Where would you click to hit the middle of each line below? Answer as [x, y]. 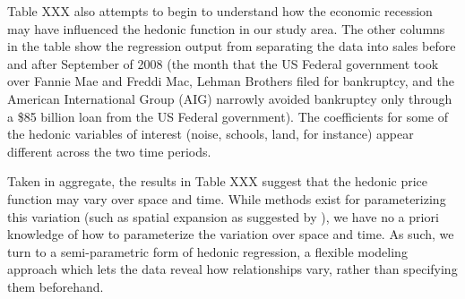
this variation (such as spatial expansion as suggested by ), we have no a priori [223, 216]
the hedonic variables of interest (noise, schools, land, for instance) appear [211, 134]
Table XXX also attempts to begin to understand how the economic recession [220, 11]
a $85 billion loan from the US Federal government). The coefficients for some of [228, 116]
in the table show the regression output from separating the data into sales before [232, 46]
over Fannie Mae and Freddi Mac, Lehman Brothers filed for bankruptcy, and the [231, 81]
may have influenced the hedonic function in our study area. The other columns [226, 28]
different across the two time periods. [109, 151]
